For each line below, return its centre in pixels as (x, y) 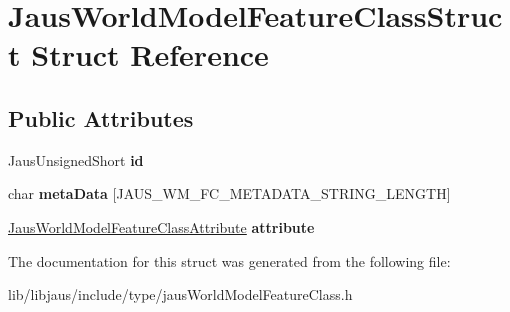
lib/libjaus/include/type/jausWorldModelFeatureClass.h (180, 294)
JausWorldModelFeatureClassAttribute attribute (161, 226)
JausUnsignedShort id (76, 159)
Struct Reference (150, 54)
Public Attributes (101, 117)
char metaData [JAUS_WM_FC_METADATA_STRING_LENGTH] (229, 193)
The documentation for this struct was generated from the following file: (229, 260)
